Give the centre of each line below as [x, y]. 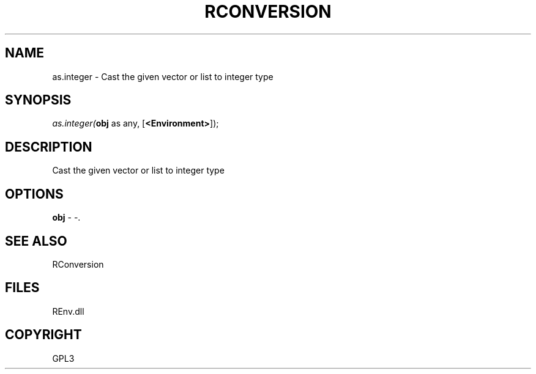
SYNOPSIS [38, 100]
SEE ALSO [36, 241]
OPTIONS [34, 194]
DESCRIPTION [49, 147]
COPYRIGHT [43, 335]
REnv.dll [68, 311]
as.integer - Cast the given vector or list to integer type [163, 76]
